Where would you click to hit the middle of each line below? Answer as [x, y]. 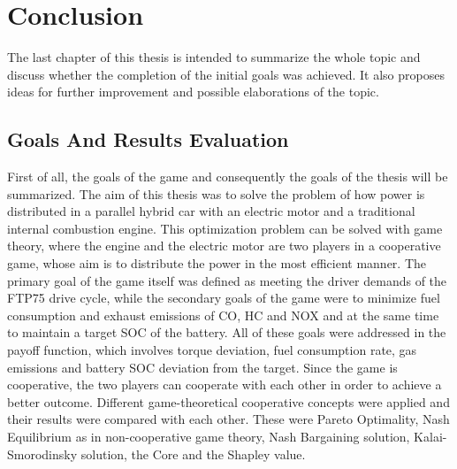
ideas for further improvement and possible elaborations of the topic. [193, 92]
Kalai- [430, 437]
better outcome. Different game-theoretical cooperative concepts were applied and [228, 401]
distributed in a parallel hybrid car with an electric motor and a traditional [211, 211]
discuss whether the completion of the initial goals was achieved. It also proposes [226, 74]
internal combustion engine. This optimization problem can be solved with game [225, 228]
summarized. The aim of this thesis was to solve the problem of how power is [216, 193]
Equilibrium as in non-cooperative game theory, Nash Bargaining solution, [209, 437]
